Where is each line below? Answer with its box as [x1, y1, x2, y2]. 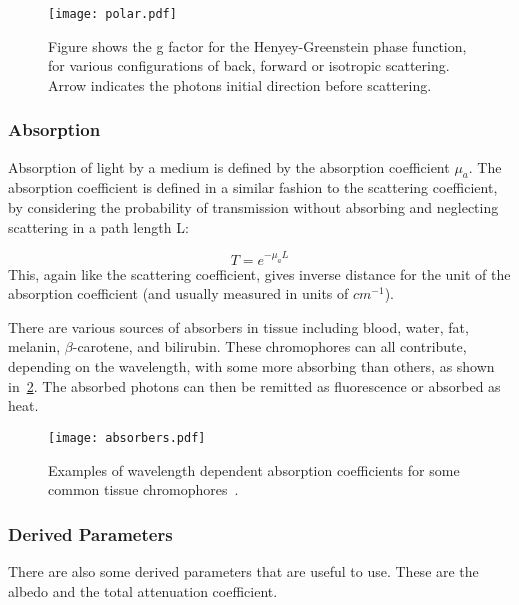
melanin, [8, 336, 61, 357]
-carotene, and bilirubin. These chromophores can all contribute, [72, 336, 467, 357]
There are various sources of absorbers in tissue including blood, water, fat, [8, 316, 469, 337]
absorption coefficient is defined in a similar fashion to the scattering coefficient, [8, 177, 498, 198]
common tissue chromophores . [48, 479, 239, 500]
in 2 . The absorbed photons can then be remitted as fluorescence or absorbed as [8, 375, 501, 396]
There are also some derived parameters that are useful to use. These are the [8, 560, 479, 581]
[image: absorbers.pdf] [48, 430, 206, 445]
